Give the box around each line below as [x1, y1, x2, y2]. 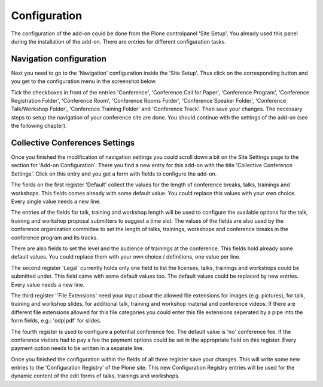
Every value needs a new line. [11, 281, 85, 288]
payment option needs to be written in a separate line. [11, 345, 145, 352]
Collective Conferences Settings [11, 138, 135, 148]
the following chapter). [11, 122, 67, 130]
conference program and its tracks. [11, 234, 98, 241]
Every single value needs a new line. [11, 198, 101, 205]
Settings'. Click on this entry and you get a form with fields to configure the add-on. [11, 170, 217, 177]
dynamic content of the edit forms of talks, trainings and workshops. [11, 372, 180, 379]
